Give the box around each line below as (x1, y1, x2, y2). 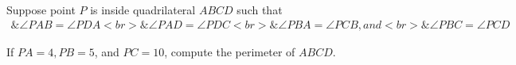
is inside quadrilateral (90, 2, 196, 17)
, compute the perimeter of (164, 43, 295, 59)
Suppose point (6, 2, 76, 17)
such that (236, 2, 283, 17)
